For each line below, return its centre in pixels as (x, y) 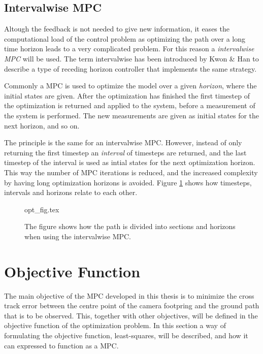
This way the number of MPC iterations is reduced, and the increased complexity (131, 172)
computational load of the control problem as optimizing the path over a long (125, 38)
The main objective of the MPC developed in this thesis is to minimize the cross (129, 295)
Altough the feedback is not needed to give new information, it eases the (117, 29)
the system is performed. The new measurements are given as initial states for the (132, 115)
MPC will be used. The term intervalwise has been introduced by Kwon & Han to (131, 58)
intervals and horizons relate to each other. (71, 192)
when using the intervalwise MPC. (78, 236)
